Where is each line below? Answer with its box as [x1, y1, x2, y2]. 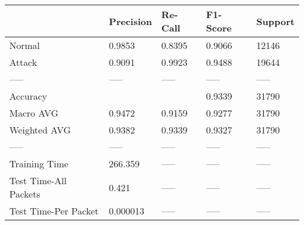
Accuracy [9, 89, 47, 103]
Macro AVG [9, 106, 58, 119]
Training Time [9, 157, 68, 170]
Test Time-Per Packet [9, 204, 99, 217]
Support [256, 14, 295, 28]
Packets [9, 187, 40, 201]
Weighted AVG [9, 123, 71, 136]
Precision [109, 14, 152, 28]
